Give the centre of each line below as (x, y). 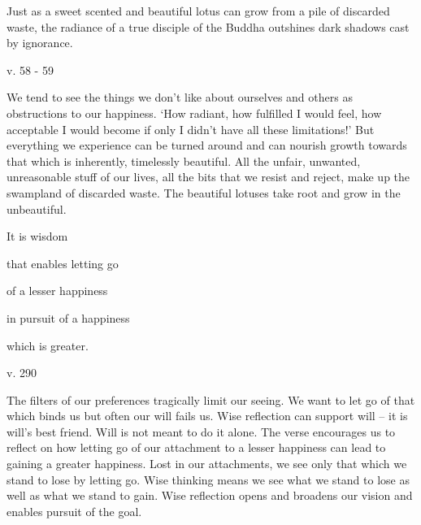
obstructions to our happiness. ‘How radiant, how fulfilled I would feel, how (194, 113)
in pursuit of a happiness (68, 317)
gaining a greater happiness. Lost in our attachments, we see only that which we (207, 464)
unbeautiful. (37, 208)
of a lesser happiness (57, 291)
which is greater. (48, 345)
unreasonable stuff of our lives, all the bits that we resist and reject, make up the (208, 177)
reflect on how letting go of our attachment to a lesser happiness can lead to (196, 447)
